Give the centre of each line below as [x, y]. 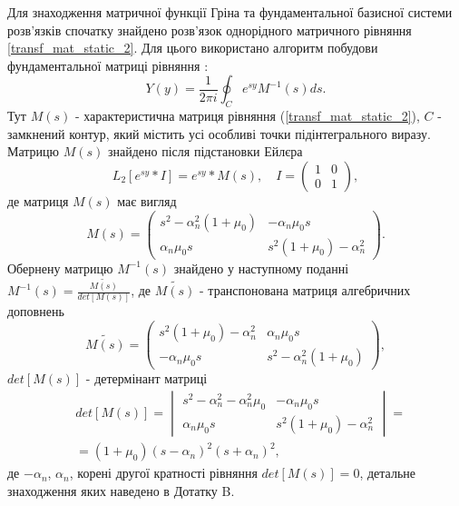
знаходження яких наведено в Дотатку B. [121, 490]
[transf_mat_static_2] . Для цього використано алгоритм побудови [193, 48]
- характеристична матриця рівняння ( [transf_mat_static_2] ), [247, 116]
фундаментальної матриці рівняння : [108, 65]
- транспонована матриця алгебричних [305, 290]
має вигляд [147, 200]
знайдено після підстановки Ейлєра [205, 151]
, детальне [387, 473]
